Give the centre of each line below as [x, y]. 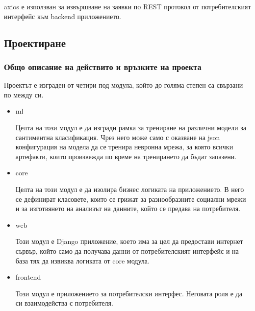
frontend [28, 277]
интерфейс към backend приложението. [63, 16]
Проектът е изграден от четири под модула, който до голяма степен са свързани [124, 85]
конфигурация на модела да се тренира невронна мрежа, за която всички [124, 147]
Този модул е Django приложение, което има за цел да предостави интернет [129, 241]
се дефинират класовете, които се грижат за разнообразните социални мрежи [131, 199]
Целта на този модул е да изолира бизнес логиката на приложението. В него [130, 189]
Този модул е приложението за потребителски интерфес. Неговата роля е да [129, 293]
